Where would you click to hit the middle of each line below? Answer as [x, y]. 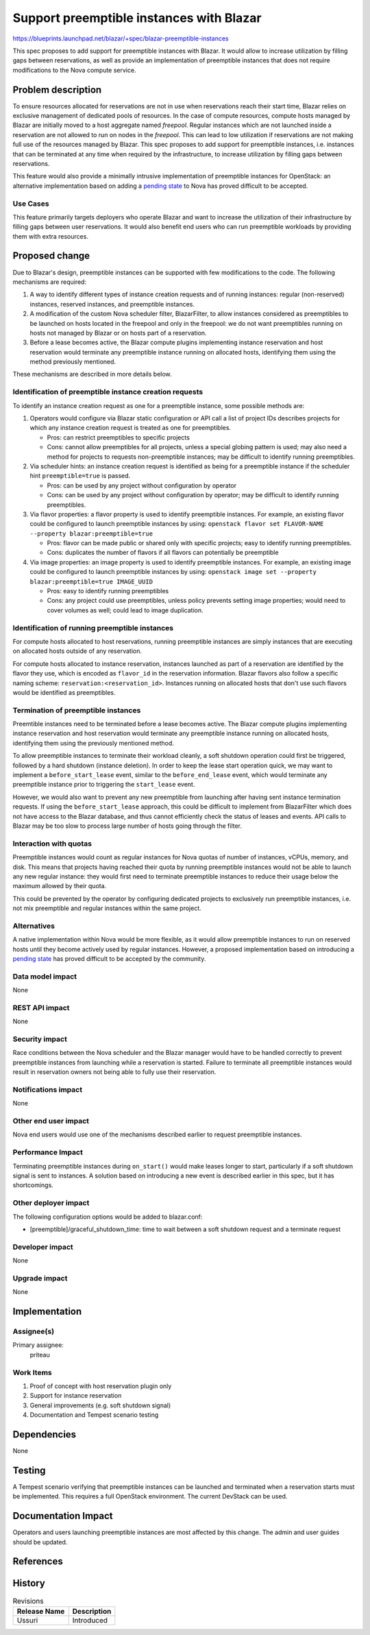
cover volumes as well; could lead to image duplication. [125, 610]
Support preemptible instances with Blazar [137, 18]
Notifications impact [47, 1089]
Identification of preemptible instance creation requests [108, 392]
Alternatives [34, 926]
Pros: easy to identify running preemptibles [108, 591]
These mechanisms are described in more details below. [92, 374]
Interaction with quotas [52, 844]
